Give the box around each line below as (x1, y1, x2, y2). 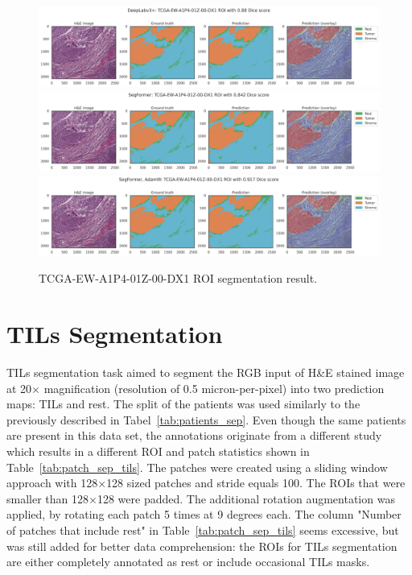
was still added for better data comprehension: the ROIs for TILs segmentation (6, 537, 398, 554)
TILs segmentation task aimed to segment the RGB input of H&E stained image (6, 364, 405, 381)
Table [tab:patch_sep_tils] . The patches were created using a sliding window (6, 458, 388, 475)
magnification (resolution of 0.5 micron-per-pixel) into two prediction (43, 379, 385, 396)
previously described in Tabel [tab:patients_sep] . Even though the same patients (6, 411, 406, 428)
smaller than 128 (6, 490, 89, 507)
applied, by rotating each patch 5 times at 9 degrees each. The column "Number (6, 506, 402, 523)
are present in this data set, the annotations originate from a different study (6, 427, 382, 444)
